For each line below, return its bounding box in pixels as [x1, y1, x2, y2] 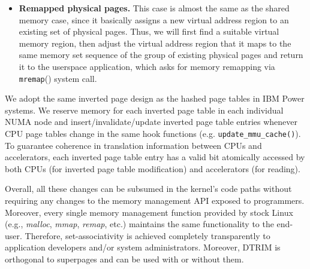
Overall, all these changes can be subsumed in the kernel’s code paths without [5, 182, 292, 195]
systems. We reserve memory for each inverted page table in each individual [5, 103, 284, 116]
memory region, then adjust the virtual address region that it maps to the [19, 36, 291, 49]
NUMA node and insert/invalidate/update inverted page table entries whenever [5, 115, 297, 128]
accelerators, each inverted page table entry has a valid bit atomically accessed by [5, 151, 305, 163]
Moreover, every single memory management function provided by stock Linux [5, 206, 293, 218]
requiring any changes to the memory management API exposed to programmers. [5, 194, 305, 207]
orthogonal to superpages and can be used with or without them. [5, 253, 244, 265]
